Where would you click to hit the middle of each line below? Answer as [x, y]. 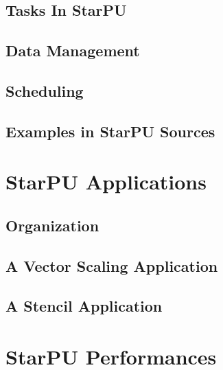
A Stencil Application [84, 306]
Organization [52, 225]
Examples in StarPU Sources [110, 131]
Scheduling [45, 90]
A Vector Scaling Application [112, 265]
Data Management [73, 50]
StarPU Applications [106, 182]
